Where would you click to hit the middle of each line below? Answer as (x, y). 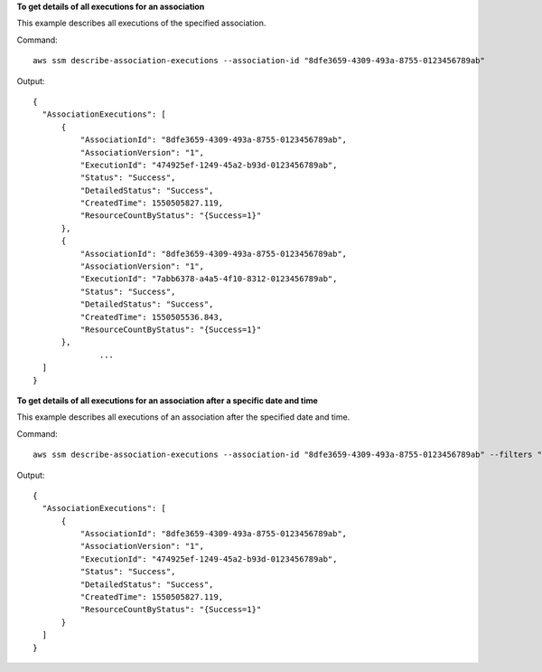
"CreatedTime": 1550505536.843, (152, 317)
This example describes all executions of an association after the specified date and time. (183, 417)
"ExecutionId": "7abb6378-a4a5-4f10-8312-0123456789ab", (209, 279)
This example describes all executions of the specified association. (141, 24)
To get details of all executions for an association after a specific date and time (167, 400)
